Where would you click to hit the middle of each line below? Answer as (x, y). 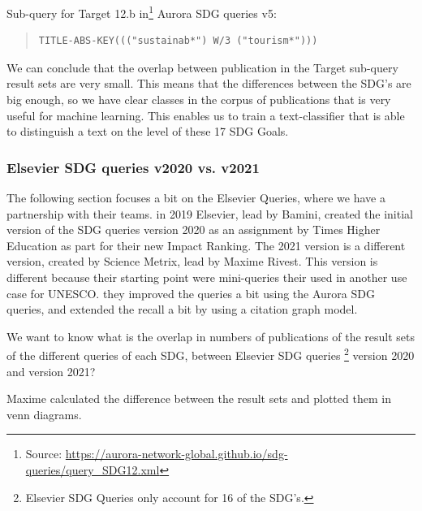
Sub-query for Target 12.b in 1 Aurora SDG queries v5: (142, 12)
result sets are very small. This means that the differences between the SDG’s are (209, 83)
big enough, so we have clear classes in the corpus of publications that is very (199, 100)
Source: (44, 454)
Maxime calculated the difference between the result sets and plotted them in (199, 398)
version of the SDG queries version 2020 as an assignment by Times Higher (194, 230)
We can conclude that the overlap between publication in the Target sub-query (202, 67)
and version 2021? (51, 371)
